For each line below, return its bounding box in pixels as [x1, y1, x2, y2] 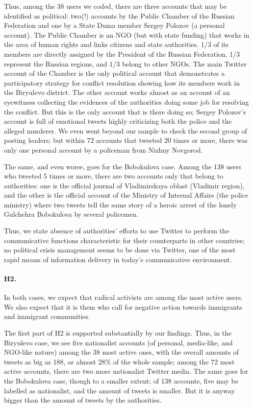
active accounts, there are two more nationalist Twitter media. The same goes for [4, 366, 249, 376]
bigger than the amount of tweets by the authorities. [4, 395, 162, 405]
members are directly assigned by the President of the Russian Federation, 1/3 [4, 48, 240, 59]
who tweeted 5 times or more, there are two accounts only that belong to [4, 171, 224, 181]
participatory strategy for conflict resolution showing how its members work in [4, 77, 240, 88]
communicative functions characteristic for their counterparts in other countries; [4, 235, 245, 245]
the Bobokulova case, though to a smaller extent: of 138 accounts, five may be [4, 375, 238, 385]
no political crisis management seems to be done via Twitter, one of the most [4, 245, 236, 255]
